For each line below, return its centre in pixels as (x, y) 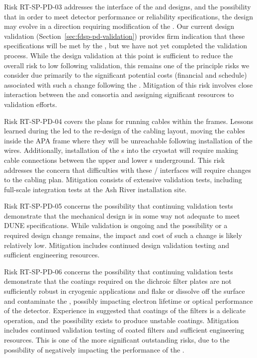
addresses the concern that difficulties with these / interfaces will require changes (128, 170)
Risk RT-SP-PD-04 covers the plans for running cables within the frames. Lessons (129, 121)
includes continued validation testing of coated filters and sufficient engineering (124, 330)
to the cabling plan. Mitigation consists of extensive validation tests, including (123, 179)
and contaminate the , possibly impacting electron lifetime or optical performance (128, 300)
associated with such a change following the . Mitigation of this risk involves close (128, 84)
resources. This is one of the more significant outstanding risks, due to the (117, 340)
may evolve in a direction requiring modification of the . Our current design (119, 26)
